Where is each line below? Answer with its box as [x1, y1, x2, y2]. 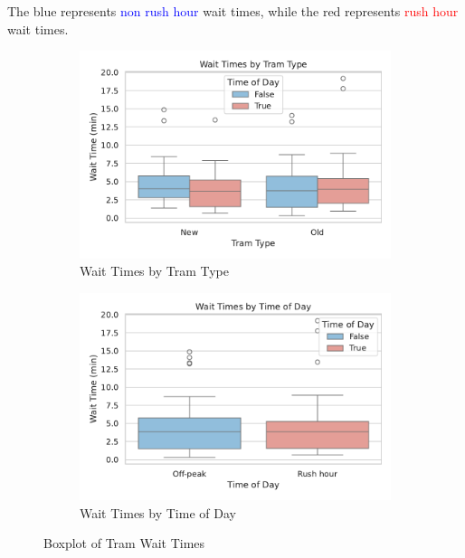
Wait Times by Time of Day [80, 503, 236, 522]
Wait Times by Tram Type [80, 261, 229, 280]
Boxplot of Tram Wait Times [43, 534, 205, 553]
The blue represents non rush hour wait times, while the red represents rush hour [7, 2, 459, 20]
